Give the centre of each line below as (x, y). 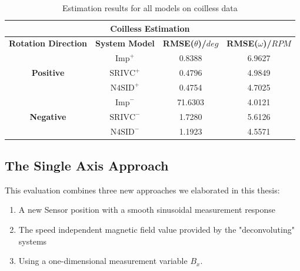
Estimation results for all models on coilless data (150, 8)
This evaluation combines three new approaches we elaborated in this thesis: (142, 190)
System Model (125, 43)
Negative (48, 116)
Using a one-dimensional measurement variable (103, 261)
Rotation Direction (48, 43)
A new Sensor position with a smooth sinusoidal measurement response (147, 210)
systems (33, 241)
